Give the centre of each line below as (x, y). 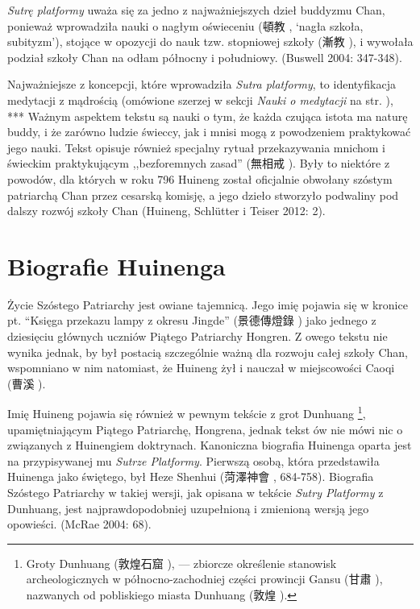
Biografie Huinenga (116, 265)
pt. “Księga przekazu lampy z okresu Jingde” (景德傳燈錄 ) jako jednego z (192, 320)
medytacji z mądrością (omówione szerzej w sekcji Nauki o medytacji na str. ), (200, 99)
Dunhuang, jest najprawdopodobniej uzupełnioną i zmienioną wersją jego (188, 508)
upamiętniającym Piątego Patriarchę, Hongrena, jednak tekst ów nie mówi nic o (205, 429)
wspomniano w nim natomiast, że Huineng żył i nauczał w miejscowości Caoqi (201, 368)
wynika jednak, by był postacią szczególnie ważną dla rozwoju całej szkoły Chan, (208, 352)
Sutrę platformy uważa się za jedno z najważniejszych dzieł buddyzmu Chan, (196, 10)
